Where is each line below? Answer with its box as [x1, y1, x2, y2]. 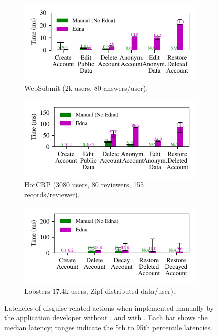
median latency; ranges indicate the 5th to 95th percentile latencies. [4, 322, 212, 332]
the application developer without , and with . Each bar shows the [4, 312, 208, 323]
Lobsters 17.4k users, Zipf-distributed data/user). [24, 285, 175, 296]
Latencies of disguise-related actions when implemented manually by [4, 302, 214, 313]
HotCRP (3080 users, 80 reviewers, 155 [24, 179, 144, 190]
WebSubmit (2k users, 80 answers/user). [24, 83, 148, 93]
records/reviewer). [24, 189, 80, 199]
